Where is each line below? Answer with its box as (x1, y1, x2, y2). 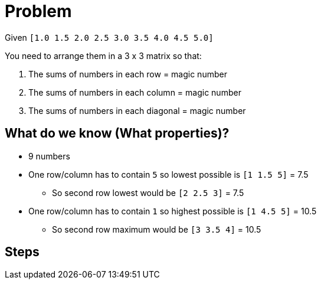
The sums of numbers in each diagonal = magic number (28, 105, 246, 116)
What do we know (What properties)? (5, 126, 230, 141)
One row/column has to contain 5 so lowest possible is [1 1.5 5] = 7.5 (28, 169, 309, 179)
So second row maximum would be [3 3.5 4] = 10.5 (52, 224, 261, 234)
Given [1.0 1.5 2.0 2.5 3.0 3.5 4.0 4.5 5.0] (5, 32, 214, 43)
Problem (5, 1, 72, 21)
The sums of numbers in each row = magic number (28, 68, 227, 79)
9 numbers (28, 151, 70, 161)
